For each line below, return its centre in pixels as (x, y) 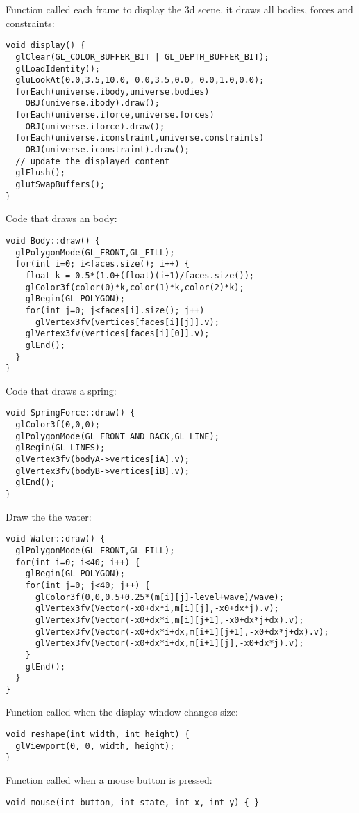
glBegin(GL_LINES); (60, 448)
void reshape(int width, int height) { (98, 735)
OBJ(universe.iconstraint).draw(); (107, 150)
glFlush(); (40, 173)
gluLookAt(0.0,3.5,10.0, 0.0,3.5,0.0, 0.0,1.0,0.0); (140, 80)
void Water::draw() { (56, 539)
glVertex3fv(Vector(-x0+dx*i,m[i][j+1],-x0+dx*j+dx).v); (169, 620)
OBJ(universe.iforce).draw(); (95, 126)
